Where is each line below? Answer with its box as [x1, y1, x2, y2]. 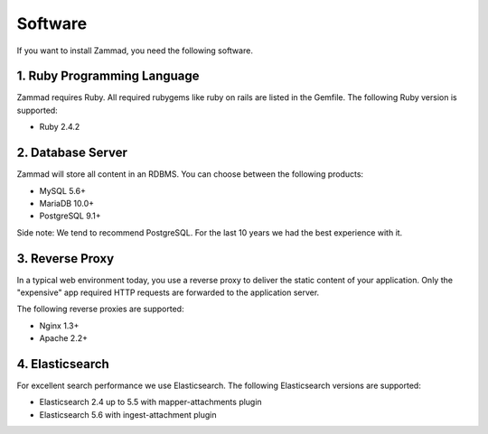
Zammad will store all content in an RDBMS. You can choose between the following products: [16, 169, 364, 180]
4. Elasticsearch [16, 356, 110, 372]
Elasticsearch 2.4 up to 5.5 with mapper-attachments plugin [39, 397, 262, 408]
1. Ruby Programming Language [16, 69, 200, 84]
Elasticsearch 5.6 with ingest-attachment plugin [39, 409, 217, 420]
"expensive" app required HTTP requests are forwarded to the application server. [16, 287, 320, 298]
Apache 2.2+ [39, 333, 88, 344]
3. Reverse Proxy [16, 251, 115, 266]
